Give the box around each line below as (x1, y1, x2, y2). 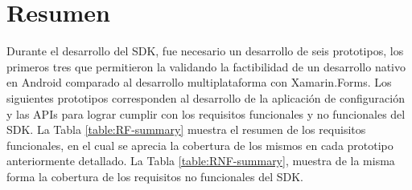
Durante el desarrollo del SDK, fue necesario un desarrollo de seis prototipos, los (6, 42, 404, 59)
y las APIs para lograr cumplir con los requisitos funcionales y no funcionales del (6, 105, 406, 122)
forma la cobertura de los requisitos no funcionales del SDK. (6, 168, 303, 184)
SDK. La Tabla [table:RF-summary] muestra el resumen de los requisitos (6, 121, 366, 138)
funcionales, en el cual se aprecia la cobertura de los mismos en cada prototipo (6, 136, 393, 153)
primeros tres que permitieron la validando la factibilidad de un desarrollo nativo (6, 58, 406, 75)
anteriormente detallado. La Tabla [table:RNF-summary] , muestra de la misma (6, 152, 395, 169)
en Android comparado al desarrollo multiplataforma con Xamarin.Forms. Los (6, 74, 392, 91)
